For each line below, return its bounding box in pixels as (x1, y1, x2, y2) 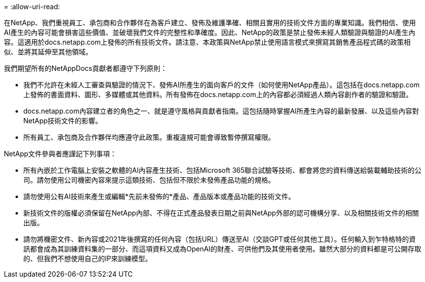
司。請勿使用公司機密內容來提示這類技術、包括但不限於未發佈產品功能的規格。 (23, 176, 275, 184)
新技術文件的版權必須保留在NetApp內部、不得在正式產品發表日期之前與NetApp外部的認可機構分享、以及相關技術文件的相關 (23, 209, 419, 217)
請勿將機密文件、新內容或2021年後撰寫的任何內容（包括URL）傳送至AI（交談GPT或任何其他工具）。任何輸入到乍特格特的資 (23, 235, 416, 243)
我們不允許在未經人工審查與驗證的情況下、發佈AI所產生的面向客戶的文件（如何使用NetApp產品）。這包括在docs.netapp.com (23, 81, 420, 89)
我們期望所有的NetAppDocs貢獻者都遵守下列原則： (4, 64, 167, 72)
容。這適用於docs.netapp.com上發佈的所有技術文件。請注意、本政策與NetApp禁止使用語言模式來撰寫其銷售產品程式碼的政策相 (4, 38, 411, 46)
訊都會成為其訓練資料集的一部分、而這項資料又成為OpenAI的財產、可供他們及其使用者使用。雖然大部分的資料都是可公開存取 (23, 245, 422, 253)
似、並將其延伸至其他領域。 (4, 48, 92, 56)
